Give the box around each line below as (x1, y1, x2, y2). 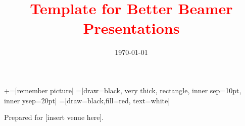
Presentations (83, 18, 180, 38)
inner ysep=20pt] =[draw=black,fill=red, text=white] (4, 95, 170, 105)
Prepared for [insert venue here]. (4, 112, 104, 122)
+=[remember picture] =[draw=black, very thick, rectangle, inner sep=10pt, (4, 85, 241, 95)
